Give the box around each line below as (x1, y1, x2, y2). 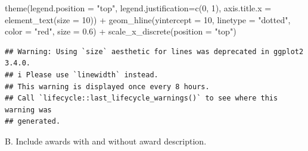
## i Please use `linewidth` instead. (5, 70, 158, 79)
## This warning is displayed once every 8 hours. (5, 82, 210, 91)
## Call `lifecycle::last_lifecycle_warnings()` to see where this (5, 94, 278, 103)
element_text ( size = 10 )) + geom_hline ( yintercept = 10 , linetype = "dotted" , (5, 13, 291, 26)
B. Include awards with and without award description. (5, 134, 207, 147)
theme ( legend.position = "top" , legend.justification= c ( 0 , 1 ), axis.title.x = (5, 2, 272, 14)
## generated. (5, 117, 61, 126)
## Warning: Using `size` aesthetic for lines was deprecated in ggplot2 (5, 47, 304, 56)
